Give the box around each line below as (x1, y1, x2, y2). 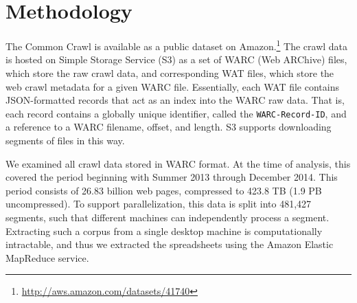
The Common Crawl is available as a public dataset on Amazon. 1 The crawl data (5, 37, 348, 53)
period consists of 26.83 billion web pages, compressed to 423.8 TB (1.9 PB (5, 183, 322, 197)
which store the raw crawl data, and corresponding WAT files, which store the (5, 65, 334, 80)
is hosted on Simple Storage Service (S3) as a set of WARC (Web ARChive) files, (5, 52, 347, 67)
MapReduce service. (5, 250, 89, 265)
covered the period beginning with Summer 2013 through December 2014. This (5, 170, 338, 184)
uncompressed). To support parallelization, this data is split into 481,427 (5, 197, 312, 211)
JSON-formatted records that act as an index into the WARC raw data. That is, (5, 93, 345, 107)
